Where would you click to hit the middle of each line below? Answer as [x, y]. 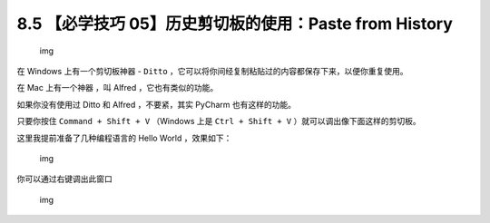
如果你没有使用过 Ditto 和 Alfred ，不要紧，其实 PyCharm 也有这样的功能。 [157, 104]
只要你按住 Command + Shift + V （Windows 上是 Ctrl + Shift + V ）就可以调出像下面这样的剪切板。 [219, 121]
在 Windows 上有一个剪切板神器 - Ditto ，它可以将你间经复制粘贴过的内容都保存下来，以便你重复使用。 [212, 71]
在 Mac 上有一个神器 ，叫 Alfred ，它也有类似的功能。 [118, 88]
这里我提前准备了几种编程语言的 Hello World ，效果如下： [124, 138]
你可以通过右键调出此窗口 [64, 179]
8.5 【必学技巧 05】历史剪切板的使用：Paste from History [235, 24]
